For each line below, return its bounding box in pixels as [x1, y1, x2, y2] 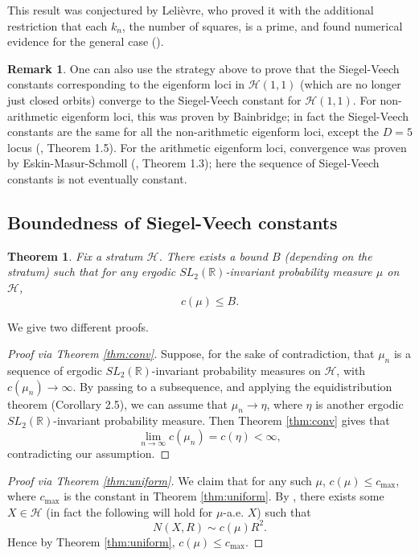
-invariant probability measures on [151, 361, 321, 378]
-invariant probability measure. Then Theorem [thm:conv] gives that [53, 412, 390, 429]
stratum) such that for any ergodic [7, 263, 176, 280]
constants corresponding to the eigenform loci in [7, 76, 245, 93]
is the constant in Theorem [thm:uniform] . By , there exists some [64, 488, 384, 505]
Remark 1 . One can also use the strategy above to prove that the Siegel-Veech [7, 60, 400, 76]
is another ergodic [315, 395, 404, 412]
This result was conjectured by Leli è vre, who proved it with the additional [7, 2, 374, 18]
